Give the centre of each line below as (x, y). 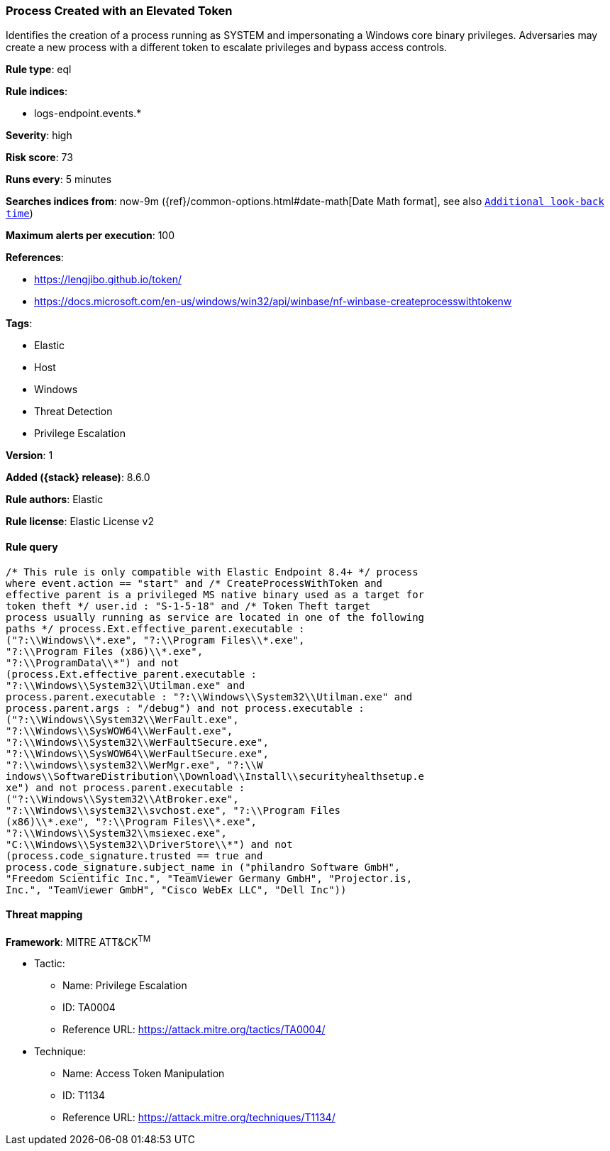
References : (35, 258)
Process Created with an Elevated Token (119, 11)
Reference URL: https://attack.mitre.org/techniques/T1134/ (199, 1118)
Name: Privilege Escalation (125, 986)
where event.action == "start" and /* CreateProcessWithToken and (194, 583)
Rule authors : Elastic (55, 500)
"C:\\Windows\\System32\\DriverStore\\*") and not (149, 844)
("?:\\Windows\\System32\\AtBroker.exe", (122, 799)
